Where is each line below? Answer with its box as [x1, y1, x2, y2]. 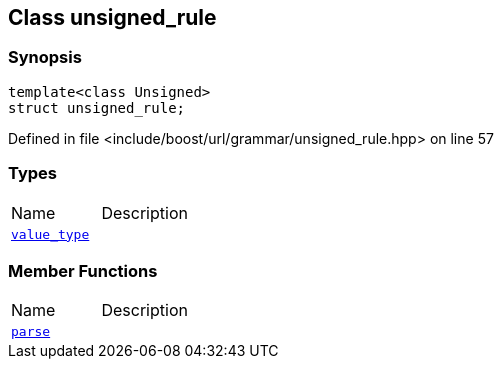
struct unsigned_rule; [8, 99, 186, 116]
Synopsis [8, 47, 82, 68]
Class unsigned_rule [8, 5, 217, 30]
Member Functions [8, 260, 158, 281]
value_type [11, 226, 90, 242]
